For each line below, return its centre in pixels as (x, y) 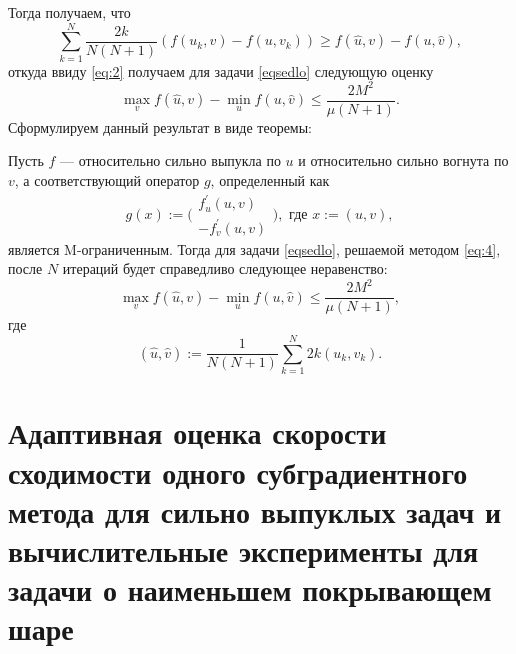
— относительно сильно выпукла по (170, 160)
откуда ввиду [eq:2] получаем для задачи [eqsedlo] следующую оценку (221, 70)
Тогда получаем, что (69, 12)
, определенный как (270, 180)
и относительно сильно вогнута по (403, 160)
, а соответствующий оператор (107, 180)
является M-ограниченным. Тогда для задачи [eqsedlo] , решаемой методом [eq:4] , (254, 248)
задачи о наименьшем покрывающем (250, 589)
